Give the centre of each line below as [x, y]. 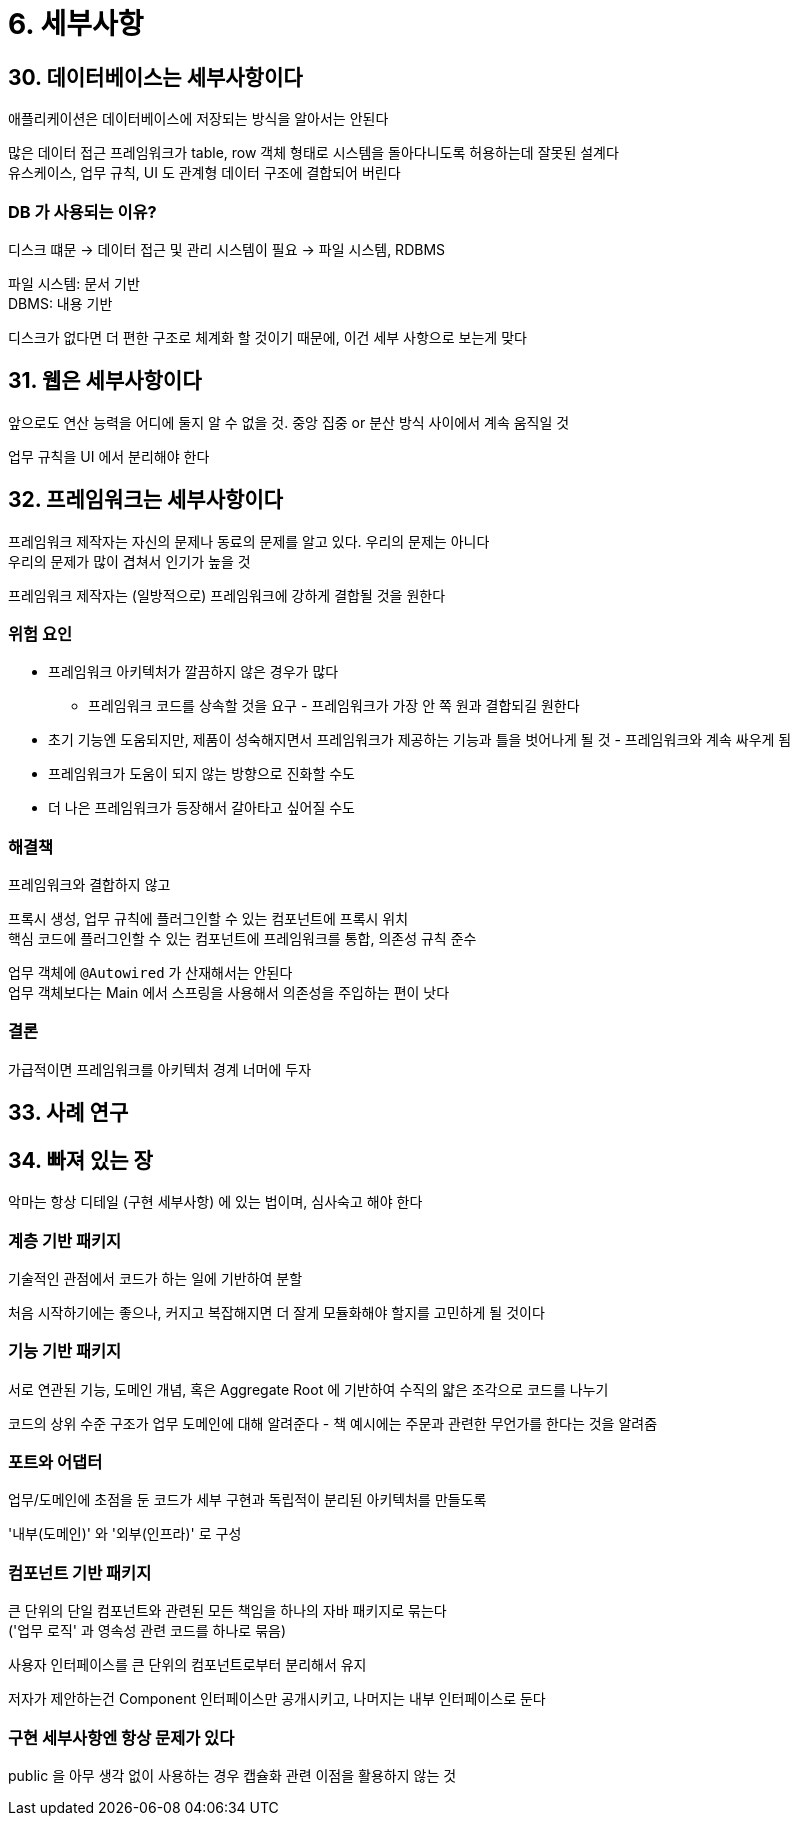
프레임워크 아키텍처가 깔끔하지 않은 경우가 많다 [193, 672]
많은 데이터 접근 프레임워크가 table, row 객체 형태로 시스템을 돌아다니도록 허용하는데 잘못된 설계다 [313, 153]
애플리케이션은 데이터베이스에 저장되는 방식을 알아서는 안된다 [198, 119]
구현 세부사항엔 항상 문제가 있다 [121, 1737]
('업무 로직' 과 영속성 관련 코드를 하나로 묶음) [147, 1631]
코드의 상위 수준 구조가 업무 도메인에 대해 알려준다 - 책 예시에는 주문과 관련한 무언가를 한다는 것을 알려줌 [333, 1423]
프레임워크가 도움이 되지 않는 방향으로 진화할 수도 [201, 774]
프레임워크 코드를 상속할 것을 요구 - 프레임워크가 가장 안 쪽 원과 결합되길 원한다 [334, 706]
